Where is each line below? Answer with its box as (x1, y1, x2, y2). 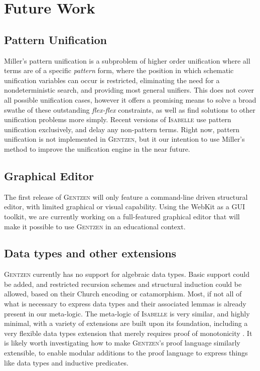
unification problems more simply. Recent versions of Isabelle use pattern (4, 114, 231, 125)
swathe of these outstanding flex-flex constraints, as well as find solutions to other (4, 104, 255, 115)
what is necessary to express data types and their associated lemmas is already (4, 298, 246, 309)
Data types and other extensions (4, 245, 177, 261)
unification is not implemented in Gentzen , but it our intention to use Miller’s (4, 134, 245, 144)
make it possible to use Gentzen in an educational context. (4, 221, 186, 231)
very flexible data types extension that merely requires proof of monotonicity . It (4, 327, 252, 338)
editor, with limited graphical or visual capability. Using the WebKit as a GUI (4, 201, 245, 212)
